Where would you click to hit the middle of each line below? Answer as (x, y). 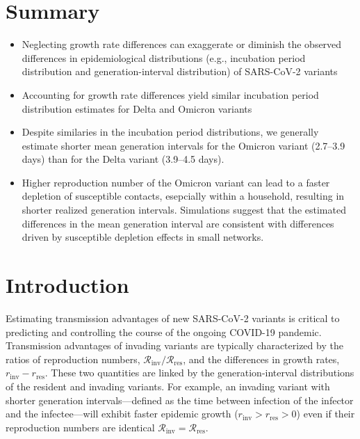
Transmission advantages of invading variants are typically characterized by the (174, 345)
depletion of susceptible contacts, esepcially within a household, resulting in (183, 196)
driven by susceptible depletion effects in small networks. (143, 237)
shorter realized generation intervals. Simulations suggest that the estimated (184, 210)
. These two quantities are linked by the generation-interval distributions (199, 373)
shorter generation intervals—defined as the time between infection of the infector (180, 400)
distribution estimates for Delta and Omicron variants (137, 108)
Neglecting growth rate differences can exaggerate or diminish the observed (182, 44)
